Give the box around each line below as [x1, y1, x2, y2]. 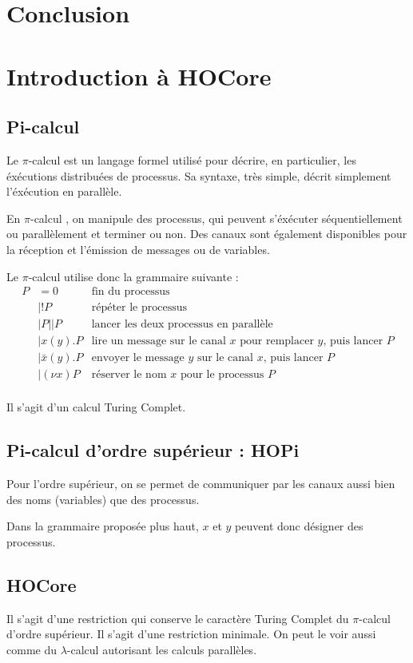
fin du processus [91, 286, 170, 298]
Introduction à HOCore [6, 59, 272, 92]
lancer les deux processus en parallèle [91, 319, 273, 331]
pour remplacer [240, 335, 314, 347]
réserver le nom [91, 369, 167, 381]
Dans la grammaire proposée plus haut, [6, 518, 199, 534]
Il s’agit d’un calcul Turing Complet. [6, 399, 186, 415]
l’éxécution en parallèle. [6, 183, 122, 200]
